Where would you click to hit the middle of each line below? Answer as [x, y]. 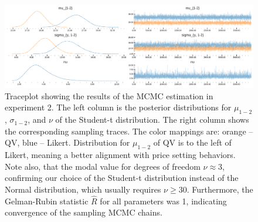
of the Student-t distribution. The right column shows [152, 120]
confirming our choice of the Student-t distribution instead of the [122, 178]
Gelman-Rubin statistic [47, 201]
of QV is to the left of [192, 142]
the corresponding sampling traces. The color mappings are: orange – [129, 131]
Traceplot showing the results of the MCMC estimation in [109, 95]
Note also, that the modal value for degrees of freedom [103, 166]
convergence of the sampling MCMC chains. [84, 212]
